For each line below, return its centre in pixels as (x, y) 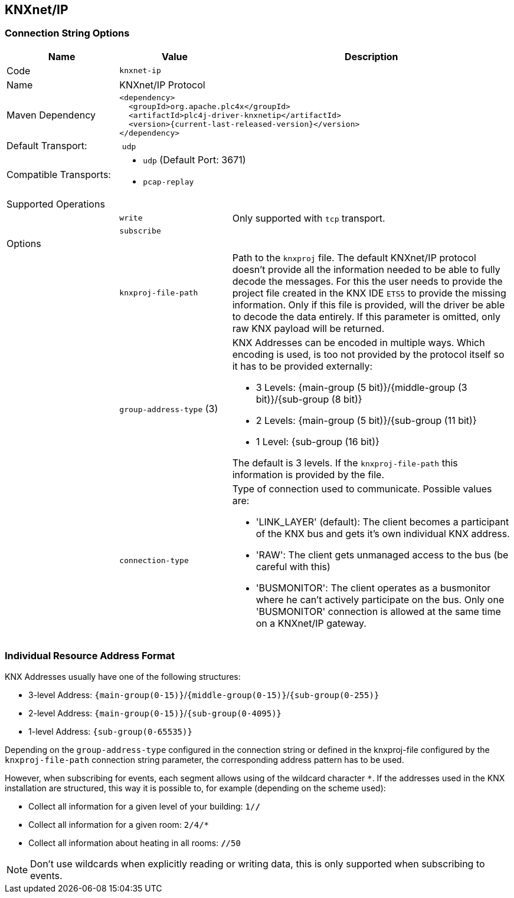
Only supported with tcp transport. (309, 218)
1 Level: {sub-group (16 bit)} (317, 441)
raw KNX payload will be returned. (308, 328)
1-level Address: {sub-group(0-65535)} (110, 731)
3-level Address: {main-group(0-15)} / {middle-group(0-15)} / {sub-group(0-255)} (204, 695)
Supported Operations (56, 204)
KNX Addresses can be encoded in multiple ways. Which (359, 342)
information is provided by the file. (308, 474)
